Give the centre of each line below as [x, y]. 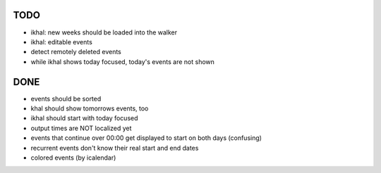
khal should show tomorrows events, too [90, 108]
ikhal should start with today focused [84, 118]
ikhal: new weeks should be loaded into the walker [104, 32]
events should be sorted [66, 98]
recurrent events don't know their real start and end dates [115, 148]
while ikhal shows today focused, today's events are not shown [123, 62]
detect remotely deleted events [76, 52]
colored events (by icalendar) [73, 158]
